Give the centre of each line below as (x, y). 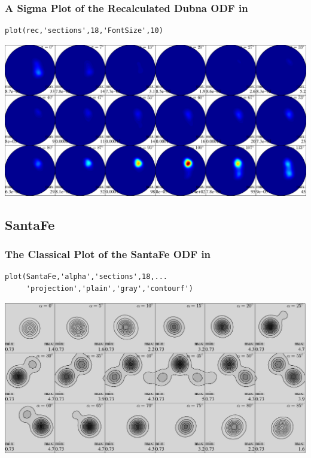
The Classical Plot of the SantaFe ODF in (108, 254)
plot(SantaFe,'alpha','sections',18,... (86, 277)
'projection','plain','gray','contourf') (109, 289)
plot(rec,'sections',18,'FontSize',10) (84, 31)
